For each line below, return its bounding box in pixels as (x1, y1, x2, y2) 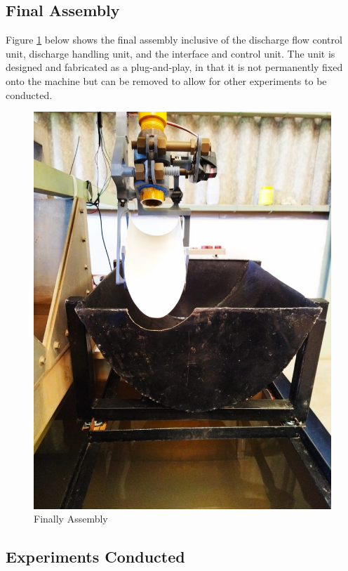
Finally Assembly (34, 511, 108, 526)
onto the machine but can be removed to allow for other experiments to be (6, 73, 327, 88)
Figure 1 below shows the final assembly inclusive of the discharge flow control (6, 32, 342, 47)
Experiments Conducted (6, 546, 185, 567)
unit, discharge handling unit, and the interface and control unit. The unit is (6, 46, 335, 60)
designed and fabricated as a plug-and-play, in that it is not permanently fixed (6, 60, 343, 74)
